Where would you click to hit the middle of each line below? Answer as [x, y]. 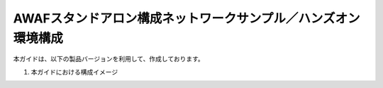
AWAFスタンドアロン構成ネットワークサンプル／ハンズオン [187, 18]
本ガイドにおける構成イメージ [74, 72]
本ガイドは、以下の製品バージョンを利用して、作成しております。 [109, 59]
